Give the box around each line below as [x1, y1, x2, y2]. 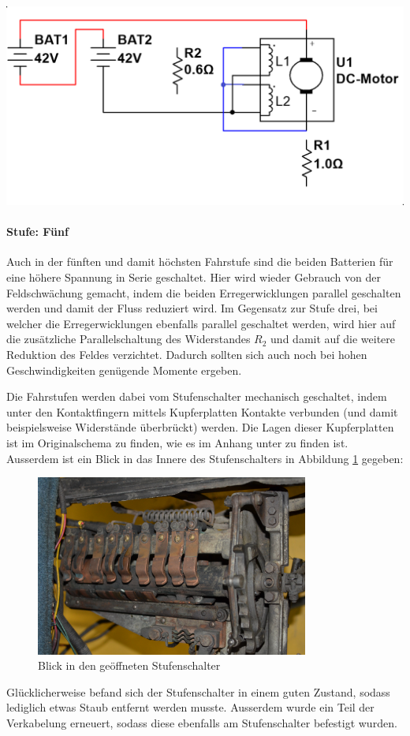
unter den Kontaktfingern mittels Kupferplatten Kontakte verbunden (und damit [6, 403, 398, 420]
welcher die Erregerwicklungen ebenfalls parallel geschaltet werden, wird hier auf [6, 315, 396, 331]
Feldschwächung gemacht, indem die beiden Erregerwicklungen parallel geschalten [6, 284, 401, 301]
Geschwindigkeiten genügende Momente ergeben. [6, 361, 242, 378]
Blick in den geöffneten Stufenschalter [38, 657, 221, 674]
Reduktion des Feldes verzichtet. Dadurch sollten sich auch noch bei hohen [6, 346, 367, 362]
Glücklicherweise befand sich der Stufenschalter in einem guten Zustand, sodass [6, 683, 390, 700]
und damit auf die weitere [270, 331, 396, 347]
